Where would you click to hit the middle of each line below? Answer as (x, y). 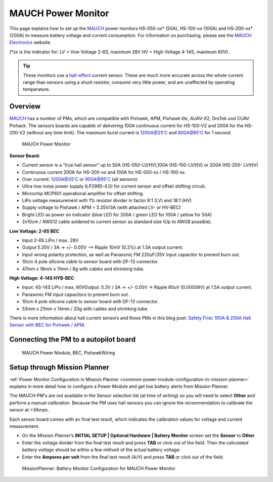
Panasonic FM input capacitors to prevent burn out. (76, 294)
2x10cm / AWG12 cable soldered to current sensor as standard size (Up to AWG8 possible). (117, 222)
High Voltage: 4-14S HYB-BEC (42, 278)
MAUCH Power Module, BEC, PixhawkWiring (69, 353)
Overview (25, 106)
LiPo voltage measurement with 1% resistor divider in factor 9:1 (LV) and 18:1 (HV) (107, 201)
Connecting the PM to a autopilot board (73, 340)
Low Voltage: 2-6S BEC (34, 231)
